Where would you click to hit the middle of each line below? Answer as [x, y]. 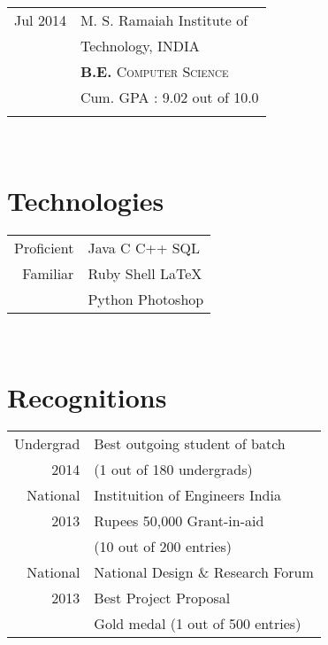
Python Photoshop [146, 299]
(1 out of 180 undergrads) [173, 470]
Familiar [48, 273]
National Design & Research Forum [204, 572]
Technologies [86, 200]
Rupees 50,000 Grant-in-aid [179, 521]
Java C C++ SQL [144, 247]
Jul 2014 [40, 20]
